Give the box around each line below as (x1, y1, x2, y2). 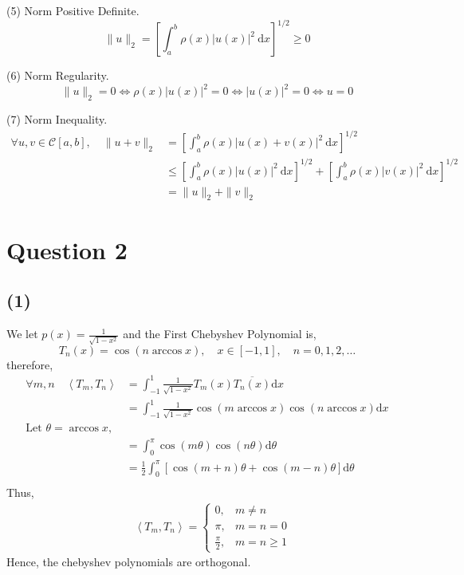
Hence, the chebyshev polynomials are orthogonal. (6, 553, 251, 570)
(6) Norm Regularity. (6, 67, 109, 84)
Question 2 (6, 233, 128, 266)
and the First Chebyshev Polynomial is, (123, 325, 317, 342)
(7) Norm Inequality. (6, 110, 108, 127)
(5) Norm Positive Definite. (6, 2, 140, 18)
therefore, (6, 356, 53, 372)
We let (6, 325, 38, 342)
